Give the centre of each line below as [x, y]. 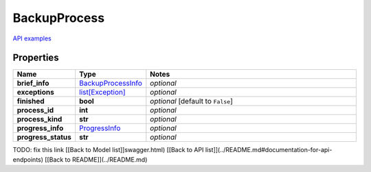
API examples [32, 38]
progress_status [44, 137]
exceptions [35, 93]
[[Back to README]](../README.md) [96, 159]
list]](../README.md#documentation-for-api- [269, 150]
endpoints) [28, 159]
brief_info [33, 84]
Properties [36, 58]
